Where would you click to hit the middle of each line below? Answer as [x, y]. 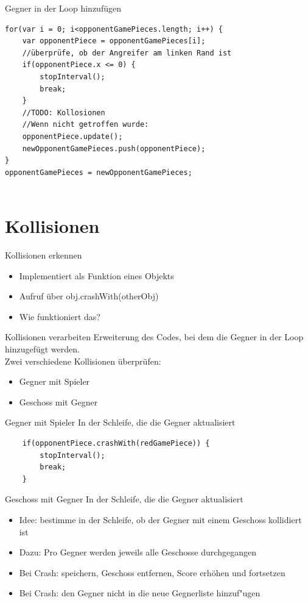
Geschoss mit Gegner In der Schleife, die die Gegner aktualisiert [124, 499]
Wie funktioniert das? [60, 316]
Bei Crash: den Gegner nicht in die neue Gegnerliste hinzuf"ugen [140, 593]
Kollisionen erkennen [44, 255]
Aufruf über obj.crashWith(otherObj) [89, 296]
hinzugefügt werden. [42, 349]
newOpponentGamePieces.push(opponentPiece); [114, 148]
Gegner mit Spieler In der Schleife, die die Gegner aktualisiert [120, 422]
